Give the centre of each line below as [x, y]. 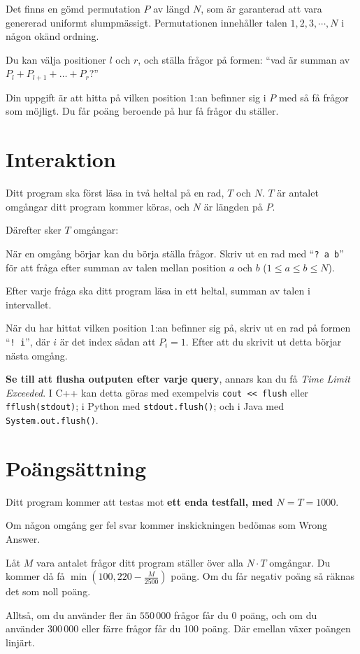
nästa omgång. [37, 355]
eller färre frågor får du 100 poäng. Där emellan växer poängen [216, 628]
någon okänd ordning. [52, 36]
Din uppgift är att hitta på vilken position [96, 97]
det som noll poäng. [48, 591]
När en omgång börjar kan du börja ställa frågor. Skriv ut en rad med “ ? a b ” [175, 253]
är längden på [233, 206]
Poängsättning [76, 468]
